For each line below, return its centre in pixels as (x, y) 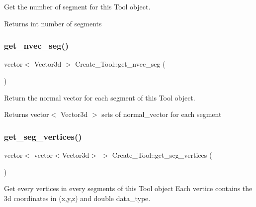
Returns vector (27, 114)
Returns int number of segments (53, 23)
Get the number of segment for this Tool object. (77, 6)
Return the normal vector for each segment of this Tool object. (100, 97)
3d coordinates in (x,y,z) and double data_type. (77, 198)
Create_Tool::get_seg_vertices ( (162, 155)
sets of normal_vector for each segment (162, 114)
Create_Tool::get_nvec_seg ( (120, 64)
